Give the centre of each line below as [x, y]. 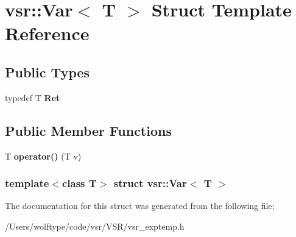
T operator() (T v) [43, 156]
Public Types [48, 72]
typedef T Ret [33, 97]
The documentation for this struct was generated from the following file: [140, 206]
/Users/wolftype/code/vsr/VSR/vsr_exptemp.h [95, 226]
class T [79, 183]
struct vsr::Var [150, 183]
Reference [47, 33]
